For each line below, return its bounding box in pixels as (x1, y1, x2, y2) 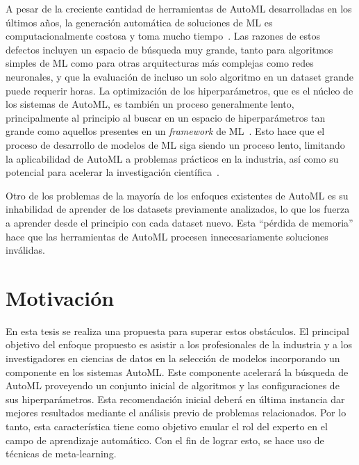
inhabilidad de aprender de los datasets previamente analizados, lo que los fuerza (6, 202, 350, 216)
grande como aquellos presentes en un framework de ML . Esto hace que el (6, 124, 325, 138)
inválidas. (6, 243, 45, 257)
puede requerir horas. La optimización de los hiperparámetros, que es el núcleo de (6, 83, 353, 97)
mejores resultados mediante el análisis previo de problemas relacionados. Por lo (6, 405, 347, 420)
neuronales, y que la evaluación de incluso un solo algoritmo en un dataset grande (6, 69, 353, 83)
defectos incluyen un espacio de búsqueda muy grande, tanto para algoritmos (6, 42, 333, 56)
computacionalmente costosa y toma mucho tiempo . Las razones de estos (6, 28, 320, 43)
